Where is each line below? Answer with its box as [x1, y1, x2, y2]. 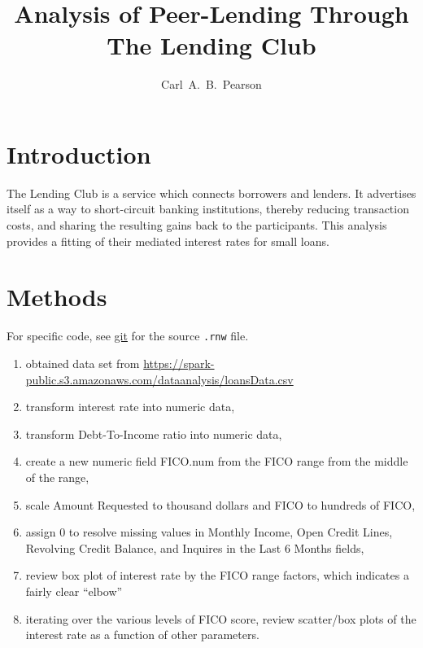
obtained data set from [25, 355, 140, 371]
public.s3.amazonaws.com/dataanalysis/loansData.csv [25, 370, 294, 387]
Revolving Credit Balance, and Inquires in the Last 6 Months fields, [25, 539, 364, 556]
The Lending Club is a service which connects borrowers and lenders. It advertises [7, 184, 416, 201]
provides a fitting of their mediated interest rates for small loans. [7, 232, 329, 249]
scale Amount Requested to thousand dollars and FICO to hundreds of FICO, [25, 496, 416, 513]
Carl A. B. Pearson [161, 76, 262, 93]
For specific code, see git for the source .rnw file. [7, 327, 249, 344]
